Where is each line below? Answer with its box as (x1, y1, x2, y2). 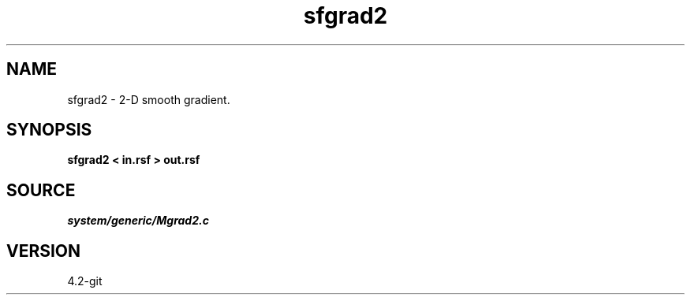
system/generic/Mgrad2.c (67, 214, 209, 228)
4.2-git (67, 274, 103, 288)
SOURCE (6, 180, 76, 200)
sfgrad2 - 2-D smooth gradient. (67, 92, 230, 106)
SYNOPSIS (6, 120, 92, 140)
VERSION (6, 240, 81, 261)
